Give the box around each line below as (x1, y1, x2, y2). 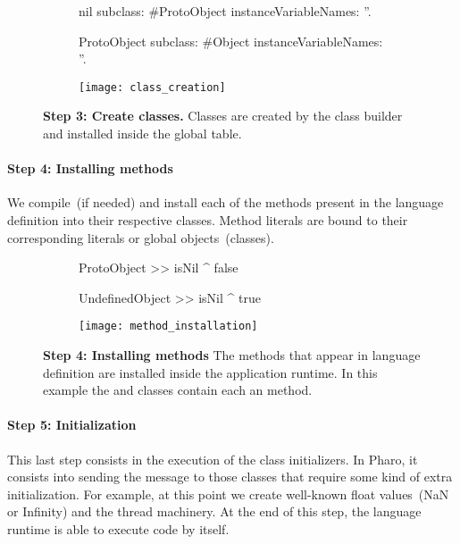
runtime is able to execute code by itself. (7, 520, 230, 538)
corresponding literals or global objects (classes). (7, 228, 274, 247)
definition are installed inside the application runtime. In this (43, 363, 378, 381)
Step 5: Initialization (7, 415, 137, 434)
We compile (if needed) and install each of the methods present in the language (7, 193, 444, 212)
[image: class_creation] (79, 80, 226, 94)
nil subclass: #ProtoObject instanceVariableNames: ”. (79, 2, 372, 20)
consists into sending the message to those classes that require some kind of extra (7, 467, 453, 486)
